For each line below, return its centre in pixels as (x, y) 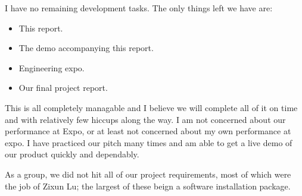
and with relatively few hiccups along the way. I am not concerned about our (145, 119)
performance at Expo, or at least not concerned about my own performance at (148, 131)
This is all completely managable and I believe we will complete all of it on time (151, 107)
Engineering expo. (52, 67)
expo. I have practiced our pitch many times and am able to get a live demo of (149, 142)
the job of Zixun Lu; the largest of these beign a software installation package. (148, 186)
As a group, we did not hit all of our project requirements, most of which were (148, 174)
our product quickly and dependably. (72, 154)
